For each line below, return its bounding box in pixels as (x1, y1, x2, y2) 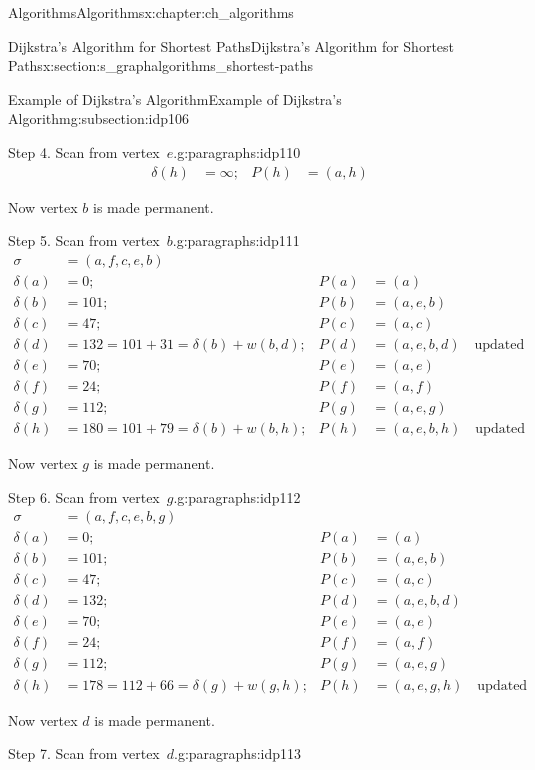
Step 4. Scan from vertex (8, 141, 160, 162)
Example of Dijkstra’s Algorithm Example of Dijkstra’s (8, 88, 342, 109)
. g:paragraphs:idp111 (172, 230, 300, 251)
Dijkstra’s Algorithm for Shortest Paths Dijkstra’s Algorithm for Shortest (8, 35, 455, 56)
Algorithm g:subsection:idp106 (8, 108, 190, 129)
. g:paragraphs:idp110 (173, 141, 301, 162)
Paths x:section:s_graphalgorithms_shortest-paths (8, 55, 313, 76)
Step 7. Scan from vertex (8, 743, 160, 764)
